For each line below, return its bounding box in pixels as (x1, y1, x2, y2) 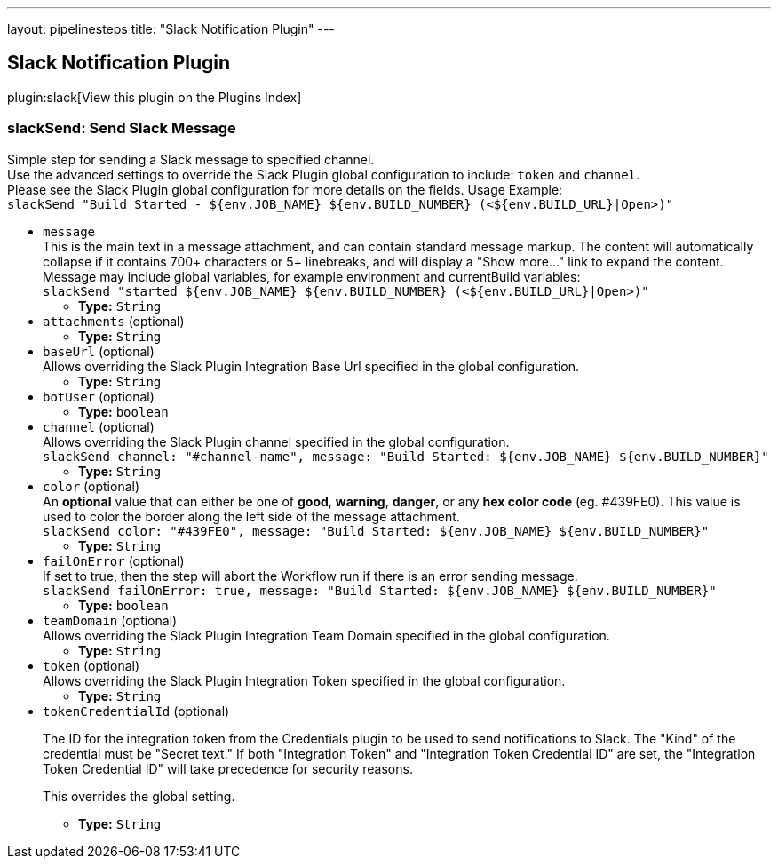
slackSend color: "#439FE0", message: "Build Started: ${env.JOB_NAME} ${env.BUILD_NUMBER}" (43, 523, 710, 538)
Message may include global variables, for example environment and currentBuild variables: (43, 268, 581, 284)
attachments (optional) (43, 313, 185, 329)
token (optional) (43, 657, 140, 673)
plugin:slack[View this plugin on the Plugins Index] (7, 89, 302, 105)
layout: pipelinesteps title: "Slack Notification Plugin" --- (7, 21, 335, 36)
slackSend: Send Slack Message (7, 119, 236, 138)
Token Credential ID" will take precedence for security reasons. (43, 760, 413, 776)
